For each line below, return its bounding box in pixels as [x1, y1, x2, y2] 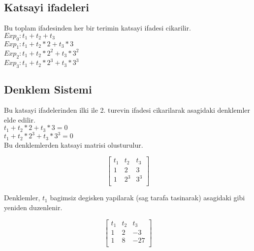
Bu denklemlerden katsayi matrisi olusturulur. [4, 139, 143, 150]
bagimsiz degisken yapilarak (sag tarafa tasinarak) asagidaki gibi [50, 192, 245, 203]
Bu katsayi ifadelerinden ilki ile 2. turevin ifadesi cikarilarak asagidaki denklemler [4, 105, 251, 115]
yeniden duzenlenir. [4, 202, 63, 213]
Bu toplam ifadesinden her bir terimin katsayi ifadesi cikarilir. [4, 23, 191, 33]
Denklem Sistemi [4, 82, 92, 97]
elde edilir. [4, 114, 35, 125]
